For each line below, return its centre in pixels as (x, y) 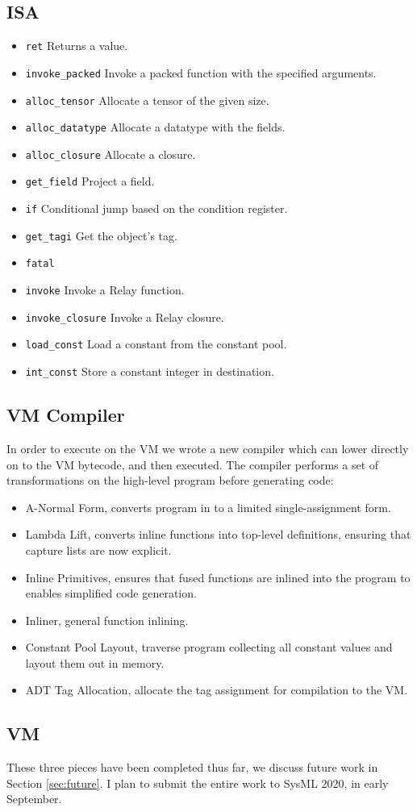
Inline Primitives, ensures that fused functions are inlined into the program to (218, 577)
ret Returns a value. (77, 46)
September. (34, 799)
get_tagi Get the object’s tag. (101, 235)
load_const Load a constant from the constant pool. (156, 344)
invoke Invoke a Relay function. (105, 290)
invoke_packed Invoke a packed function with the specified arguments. (201, 72)
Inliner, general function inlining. (107, 620)
